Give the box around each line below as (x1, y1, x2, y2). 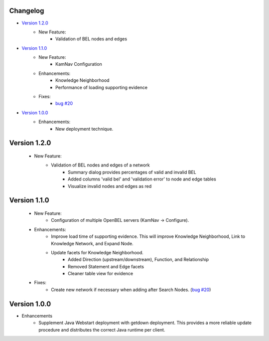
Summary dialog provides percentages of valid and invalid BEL (68, 169, 196, 175)
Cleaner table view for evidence (68, 271, 134, 277)
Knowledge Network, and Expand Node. (51, 240, 134, 246)
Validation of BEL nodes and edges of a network (51, 162, 150, 168)
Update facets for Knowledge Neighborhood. (51, 249, 144, 255)
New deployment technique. (55, 126, 114, 132)
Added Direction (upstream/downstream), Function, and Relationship (68, 257, 209, 263)
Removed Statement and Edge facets (68, 263, 144, 269)
